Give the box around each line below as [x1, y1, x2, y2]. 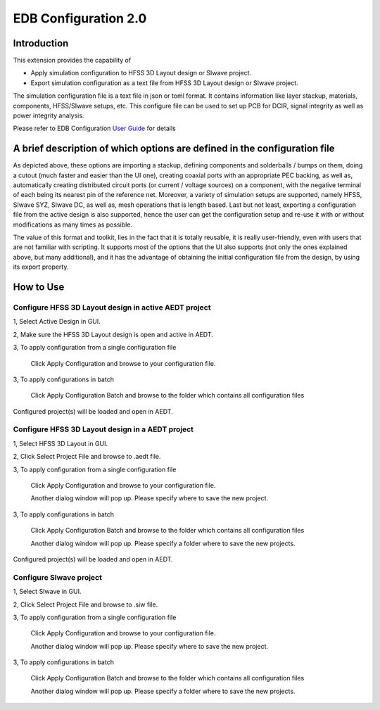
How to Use [13, 281, 65, 293]
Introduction [13, 37, 69, 49]
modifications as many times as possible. [13, 220, 133, 229]
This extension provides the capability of [13, 56, 132, 65]
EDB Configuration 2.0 [13, 11, 147, 26]
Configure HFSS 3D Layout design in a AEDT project [13, 424, 194, 434]
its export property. [13, 262, 69, 271]
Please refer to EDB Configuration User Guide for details [13, 124, 176, 133]
